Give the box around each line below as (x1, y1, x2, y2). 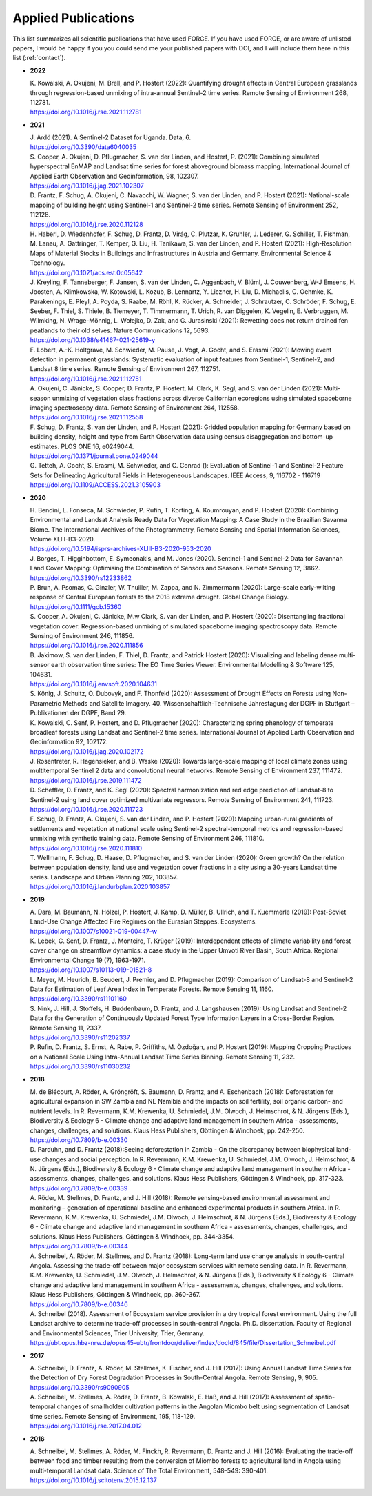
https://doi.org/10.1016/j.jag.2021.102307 (30, 181, 144, 190)
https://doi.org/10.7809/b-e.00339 (30, 1184, 128, 1193)
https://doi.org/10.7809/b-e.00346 (30, 1300, 128, 1308)
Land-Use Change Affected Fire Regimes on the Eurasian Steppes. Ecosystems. (30, 917, 258, 926)
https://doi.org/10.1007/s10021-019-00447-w (30, 927, 158, 935)
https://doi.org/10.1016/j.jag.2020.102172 (30, 747, 144, 755)
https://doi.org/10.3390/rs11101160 (30, 995, 127, 1003)
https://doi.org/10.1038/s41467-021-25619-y (30, 336, 156, 344)
